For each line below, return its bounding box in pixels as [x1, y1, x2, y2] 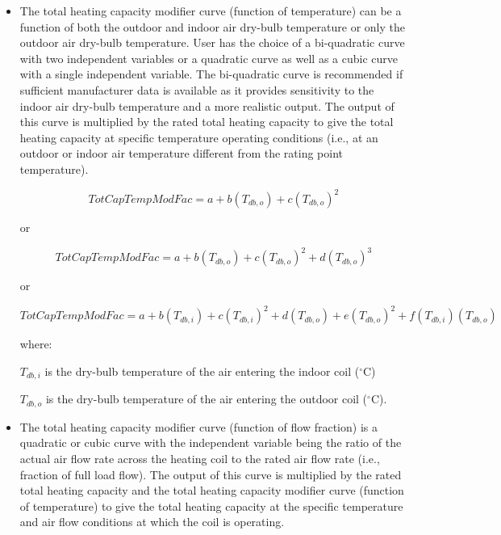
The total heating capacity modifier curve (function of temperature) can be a [19, 2, 402, 19]
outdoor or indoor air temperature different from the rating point [19, 145, 343, 162]
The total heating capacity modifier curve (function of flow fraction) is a [19, 418, 378, 435]
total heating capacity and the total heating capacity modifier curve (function [19, 482, 404, 499]
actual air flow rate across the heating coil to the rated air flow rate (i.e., [19, 449, 380, 466]
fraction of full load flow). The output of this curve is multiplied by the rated [19, 465, 402, 482]
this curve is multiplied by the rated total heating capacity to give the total [19, 113, 394, 130]
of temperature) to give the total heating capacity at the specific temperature [19, 497, 403, 514]
